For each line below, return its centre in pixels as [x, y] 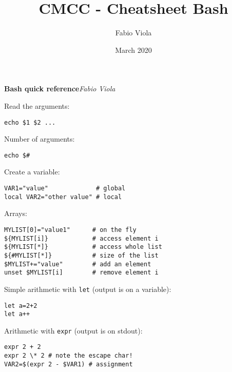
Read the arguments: [37, 105]
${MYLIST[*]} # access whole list [83, 247]
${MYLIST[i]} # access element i [81, 238]
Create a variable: [32, 172]
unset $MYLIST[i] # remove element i [81, 273]
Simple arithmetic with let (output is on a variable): [88, 289]
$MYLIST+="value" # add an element [78, 264]
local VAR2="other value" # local [63, 197]
